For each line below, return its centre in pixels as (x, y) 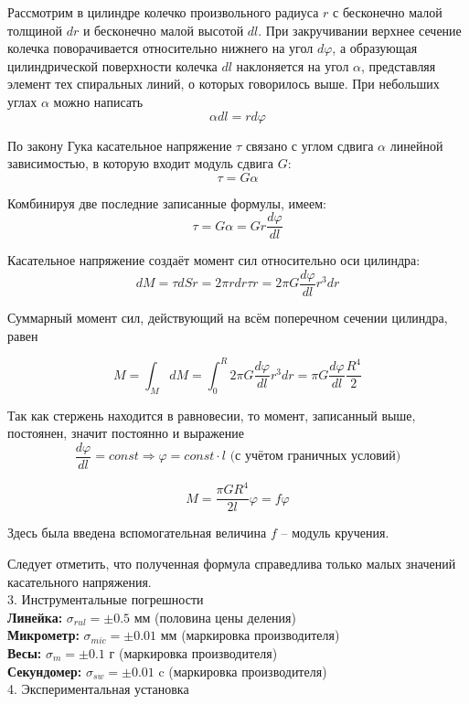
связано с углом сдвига (309, 145)
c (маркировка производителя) (243, 671)
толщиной (35, 30)
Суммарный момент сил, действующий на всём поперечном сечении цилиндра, (228, 318)
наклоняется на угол (293, 65)
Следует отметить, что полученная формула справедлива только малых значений (232, 563)
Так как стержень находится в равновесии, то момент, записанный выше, (212, 415)
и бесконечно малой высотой (163, 30)
